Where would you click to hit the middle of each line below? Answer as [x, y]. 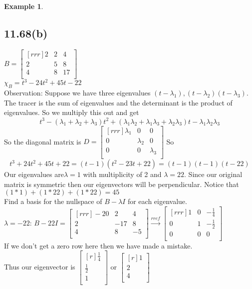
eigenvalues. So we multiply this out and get [72, 112]
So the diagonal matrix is [43, 141]
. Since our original [213, 174]
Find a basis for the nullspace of [53, 201]
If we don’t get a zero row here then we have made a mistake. [98, 245]
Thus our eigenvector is [40, 267]
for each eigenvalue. [157, 201]
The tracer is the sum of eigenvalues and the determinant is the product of [118, 102]
